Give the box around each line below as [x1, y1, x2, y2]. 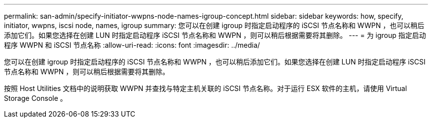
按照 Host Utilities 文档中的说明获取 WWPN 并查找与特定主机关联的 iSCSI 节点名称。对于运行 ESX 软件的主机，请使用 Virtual [4, 84, 407, 92]
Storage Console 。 [4, 94, 67, 102]
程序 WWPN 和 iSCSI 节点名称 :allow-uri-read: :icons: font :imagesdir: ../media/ [4, 41, 260, 49]
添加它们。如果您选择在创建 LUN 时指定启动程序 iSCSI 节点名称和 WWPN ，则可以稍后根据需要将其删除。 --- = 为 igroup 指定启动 [4, 31, 426, 39]
